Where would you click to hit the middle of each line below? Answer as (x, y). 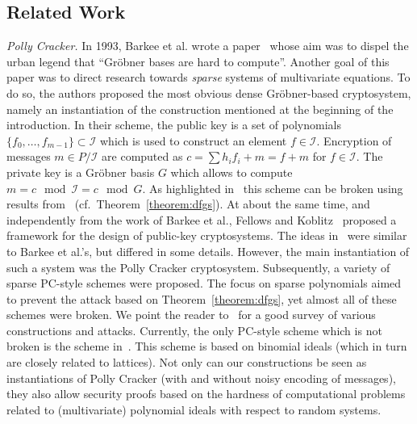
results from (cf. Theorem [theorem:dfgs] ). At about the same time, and (188, 204)
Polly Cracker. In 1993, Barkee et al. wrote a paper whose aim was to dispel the (208, 46)
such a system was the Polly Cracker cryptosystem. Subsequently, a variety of (198, 267)
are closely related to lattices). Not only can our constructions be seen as (187, 362)
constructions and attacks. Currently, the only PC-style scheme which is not (194, 330)
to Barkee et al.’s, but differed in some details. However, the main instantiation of (208, 251)
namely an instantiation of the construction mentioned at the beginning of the (200, 109)
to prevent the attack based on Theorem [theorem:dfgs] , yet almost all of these (202, 298)
